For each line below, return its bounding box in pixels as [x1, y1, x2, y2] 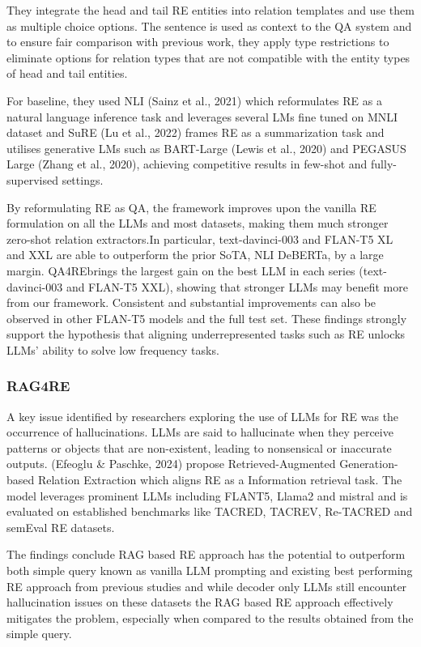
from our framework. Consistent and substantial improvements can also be [6, 294, 376, 311]
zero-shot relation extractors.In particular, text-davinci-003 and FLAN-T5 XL [6, 230, 393, 247]
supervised [6, 171, 58, 188]
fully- [371, 155, 397, 172]
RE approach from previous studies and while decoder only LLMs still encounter [6, 577, 407, 594]
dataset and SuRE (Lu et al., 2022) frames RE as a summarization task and [6, 124, 385, 141]
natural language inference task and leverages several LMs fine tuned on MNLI [6, 108, 398, 125]
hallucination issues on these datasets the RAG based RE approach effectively [6, 594, 393, 611]
